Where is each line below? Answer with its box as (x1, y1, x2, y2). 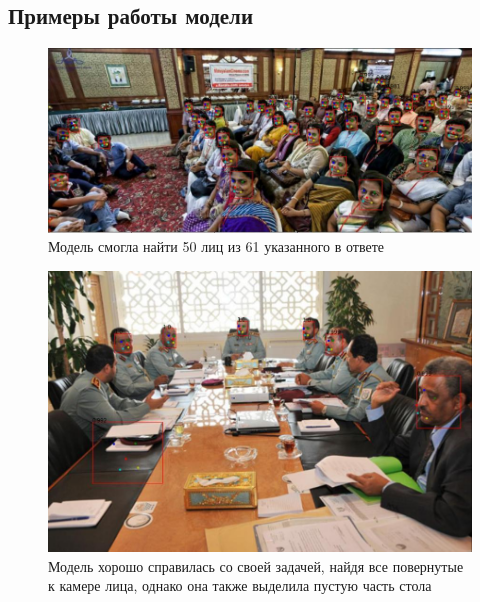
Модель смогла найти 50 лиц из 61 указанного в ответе (48, 236, 385, 257)
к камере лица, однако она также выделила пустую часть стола (48, 575, 432, 596)
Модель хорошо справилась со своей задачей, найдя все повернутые (48, 555, 464, 576)
